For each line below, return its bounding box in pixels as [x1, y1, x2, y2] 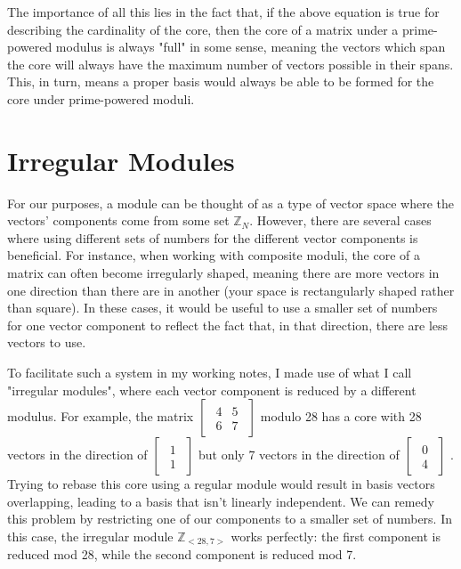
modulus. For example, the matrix [7, 407, 194, 426]
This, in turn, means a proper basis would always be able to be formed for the [7, 72, 434, 91]
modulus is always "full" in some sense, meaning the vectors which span [55, 37, 446, 56]
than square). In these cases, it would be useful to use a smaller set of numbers [7, 298, 438, 317]
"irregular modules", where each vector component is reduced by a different [7, 380, 417, 399]
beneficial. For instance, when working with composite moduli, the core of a [7, 246, 421, 264]
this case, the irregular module [7, 527, 174, 545]
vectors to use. [7, 333, 86, 352]
